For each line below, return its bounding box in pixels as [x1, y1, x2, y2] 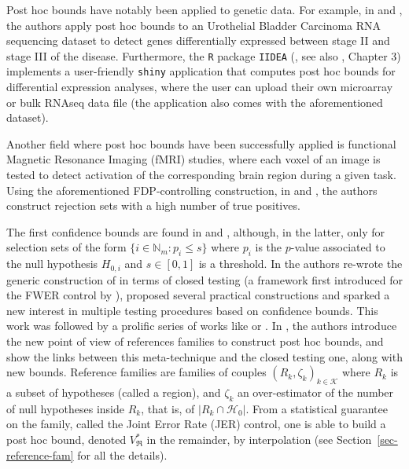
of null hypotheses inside [6, 400, 124, 416]
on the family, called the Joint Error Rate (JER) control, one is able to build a [6, 416, 386, 432]
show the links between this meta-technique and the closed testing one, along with [6, 348, 403, 365]
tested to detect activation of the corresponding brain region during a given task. [6, 167, 396, 183]
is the [255, 239, 282, 255]
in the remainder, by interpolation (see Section [146, 431, 372, 448]
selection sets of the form [6, 239, 127, 255]
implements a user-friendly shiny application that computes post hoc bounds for [6, 63, 396, 79]
